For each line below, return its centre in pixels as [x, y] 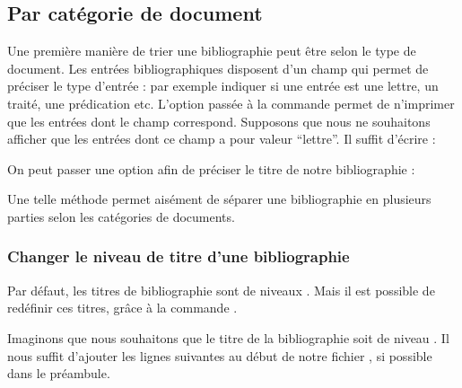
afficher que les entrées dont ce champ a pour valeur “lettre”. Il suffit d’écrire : [222, 139]
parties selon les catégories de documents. [121, 216]
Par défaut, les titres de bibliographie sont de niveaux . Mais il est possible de [221, 290]
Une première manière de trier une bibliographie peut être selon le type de [212, 51]
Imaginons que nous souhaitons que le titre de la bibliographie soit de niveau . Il [228, 337]
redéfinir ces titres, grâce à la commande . [122, 308]
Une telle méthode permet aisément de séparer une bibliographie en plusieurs [219, 199]
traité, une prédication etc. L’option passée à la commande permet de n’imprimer [231, 103]
